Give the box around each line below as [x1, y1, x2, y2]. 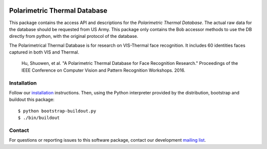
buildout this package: [9, 96, 54, 103]
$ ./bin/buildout [18, 115, 60, 120]
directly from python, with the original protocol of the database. [9, 33, 138, 39]
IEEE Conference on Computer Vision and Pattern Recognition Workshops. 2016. [21, 67, 185, 73]
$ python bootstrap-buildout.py [18, 108, 96, 114]
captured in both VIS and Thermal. [9, 49, 79, 55]
